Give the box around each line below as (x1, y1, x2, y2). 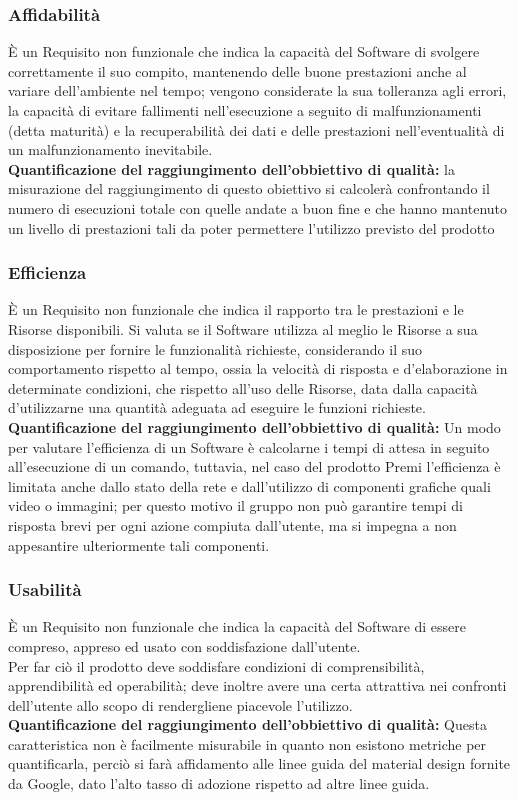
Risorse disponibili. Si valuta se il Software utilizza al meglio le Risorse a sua (8, 318, 478, 339)
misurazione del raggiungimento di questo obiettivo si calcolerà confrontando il (8, 178, 490, 199)
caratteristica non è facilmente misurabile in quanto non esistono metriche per (8, 733, 487, 754)
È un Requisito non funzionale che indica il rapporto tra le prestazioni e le (8, 299, 464, 320)
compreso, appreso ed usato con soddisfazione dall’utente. (8, 635, 361, 656)
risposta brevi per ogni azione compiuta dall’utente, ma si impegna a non (8, 514, 457, 535)
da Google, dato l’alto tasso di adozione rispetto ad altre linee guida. (8, 773, 430, 794)
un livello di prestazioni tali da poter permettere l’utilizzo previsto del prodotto (8, 217, 495, 238)
